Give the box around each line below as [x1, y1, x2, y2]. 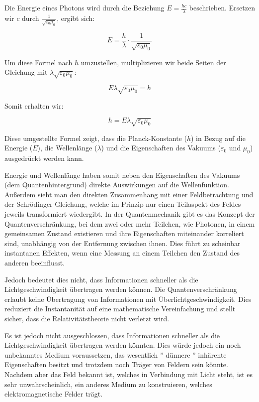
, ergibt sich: [57, 12, 95, 23]
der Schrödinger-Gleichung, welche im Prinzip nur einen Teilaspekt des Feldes [4, 199, 241, 209]
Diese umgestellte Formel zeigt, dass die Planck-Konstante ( [4, 133, 187, 143]
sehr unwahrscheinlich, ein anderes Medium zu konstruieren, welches [4, 379, 212, 389]
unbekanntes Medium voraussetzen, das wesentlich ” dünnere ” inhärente [4, 349, 227, 360]
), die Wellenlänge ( [37, 142, 97, 153]
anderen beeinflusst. [4, 257, 65, 268]
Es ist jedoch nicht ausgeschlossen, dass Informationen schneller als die [4, 330, 220, 340]
